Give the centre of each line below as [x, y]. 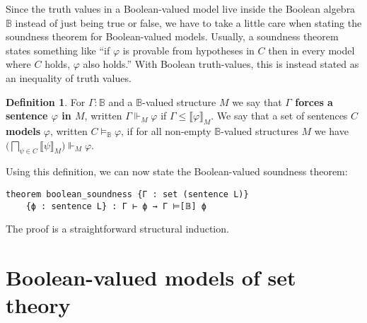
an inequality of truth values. [69, 77]
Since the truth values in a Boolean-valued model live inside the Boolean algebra [181, 8]
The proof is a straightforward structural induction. [117, 229]
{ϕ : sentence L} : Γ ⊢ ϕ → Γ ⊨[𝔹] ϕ [116, 206]
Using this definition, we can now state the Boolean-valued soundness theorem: [177, 171]
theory [38, 305]
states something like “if [58, 50]
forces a [314, 101]
